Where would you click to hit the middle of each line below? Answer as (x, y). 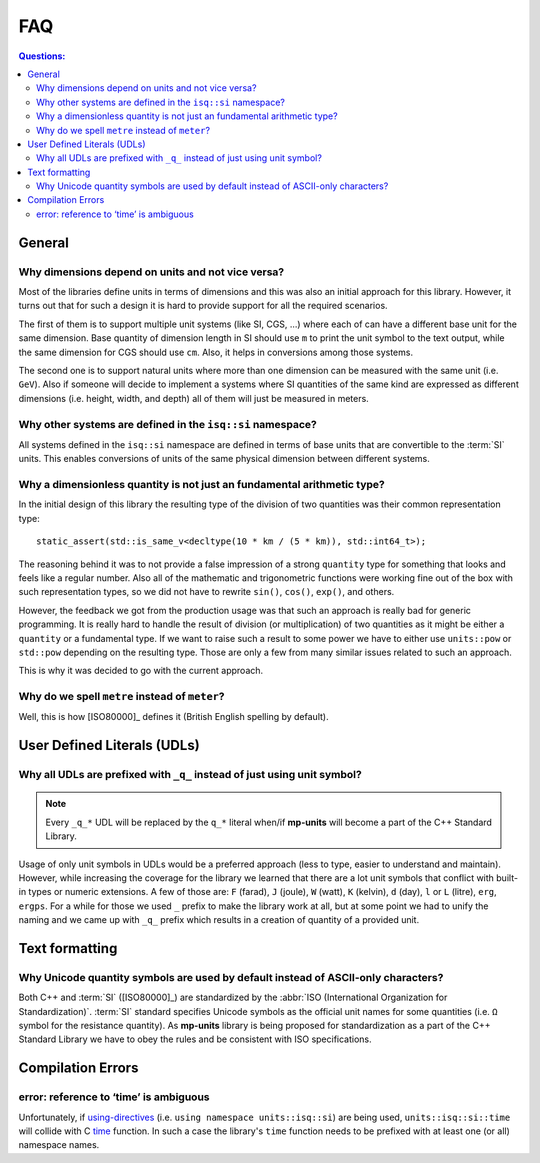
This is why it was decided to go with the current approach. (141, 671)
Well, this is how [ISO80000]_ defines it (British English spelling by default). (173, 717)
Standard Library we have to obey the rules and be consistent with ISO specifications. (195, 1039)
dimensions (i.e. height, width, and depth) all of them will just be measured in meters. (193, 398)
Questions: (42, 56)
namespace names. (59, 1145)
